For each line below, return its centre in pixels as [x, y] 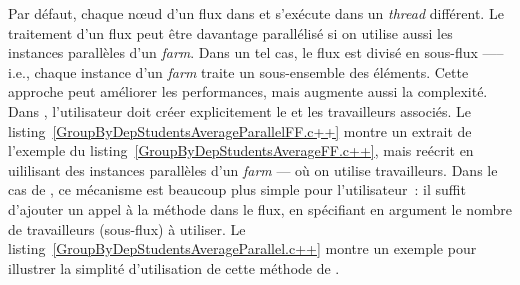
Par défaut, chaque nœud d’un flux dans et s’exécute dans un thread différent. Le [256, 13]
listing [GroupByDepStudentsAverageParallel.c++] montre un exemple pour [242, 248]
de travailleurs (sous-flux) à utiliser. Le [127, 228]
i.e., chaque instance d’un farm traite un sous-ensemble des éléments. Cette [238, 71]
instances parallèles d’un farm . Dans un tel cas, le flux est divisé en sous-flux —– [256, 52]
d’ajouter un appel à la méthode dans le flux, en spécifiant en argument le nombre [260, 208]
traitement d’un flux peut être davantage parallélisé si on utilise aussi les [230, 32]
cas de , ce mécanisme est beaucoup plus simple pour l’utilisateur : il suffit [237, 189]
